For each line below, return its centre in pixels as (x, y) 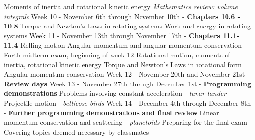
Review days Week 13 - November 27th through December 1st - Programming (127, 83)
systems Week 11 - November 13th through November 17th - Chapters (112, 35)
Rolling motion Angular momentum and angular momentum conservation (131, 45)
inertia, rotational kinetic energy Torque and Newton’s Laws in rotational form (123, 64)
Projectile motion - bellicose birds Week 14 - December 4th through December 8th (127, 102)
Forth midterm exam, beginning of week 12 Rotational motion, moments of (117, 54)
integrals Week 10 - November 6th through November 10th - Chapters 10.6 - (122, 16)
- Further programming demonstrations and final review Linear (112, 112)
